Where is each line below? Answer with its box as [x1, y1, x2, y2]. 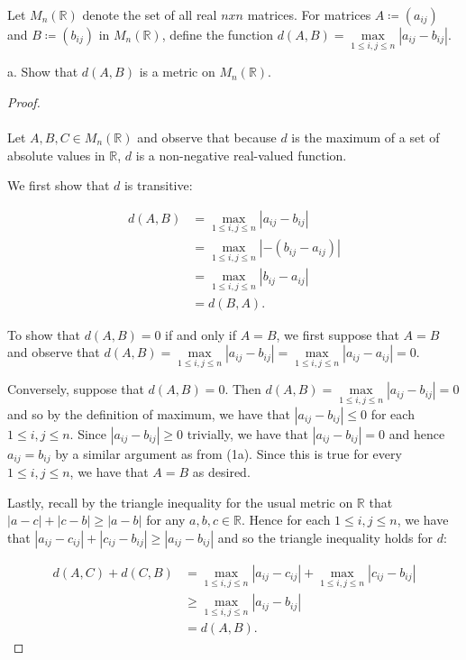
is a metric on [139, 62, 215, 81]
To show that [7, 325, 80, 344]
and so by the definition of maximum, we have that [7, 404, 290, 423]
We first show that [7, 176, 110, 195]
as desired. [192, 463, 251, 481]
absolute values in [7, 145, 105, 164]
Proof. [7, 92, 41, 111]
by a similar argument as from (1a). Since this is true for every [55, 444, 402, 463]
